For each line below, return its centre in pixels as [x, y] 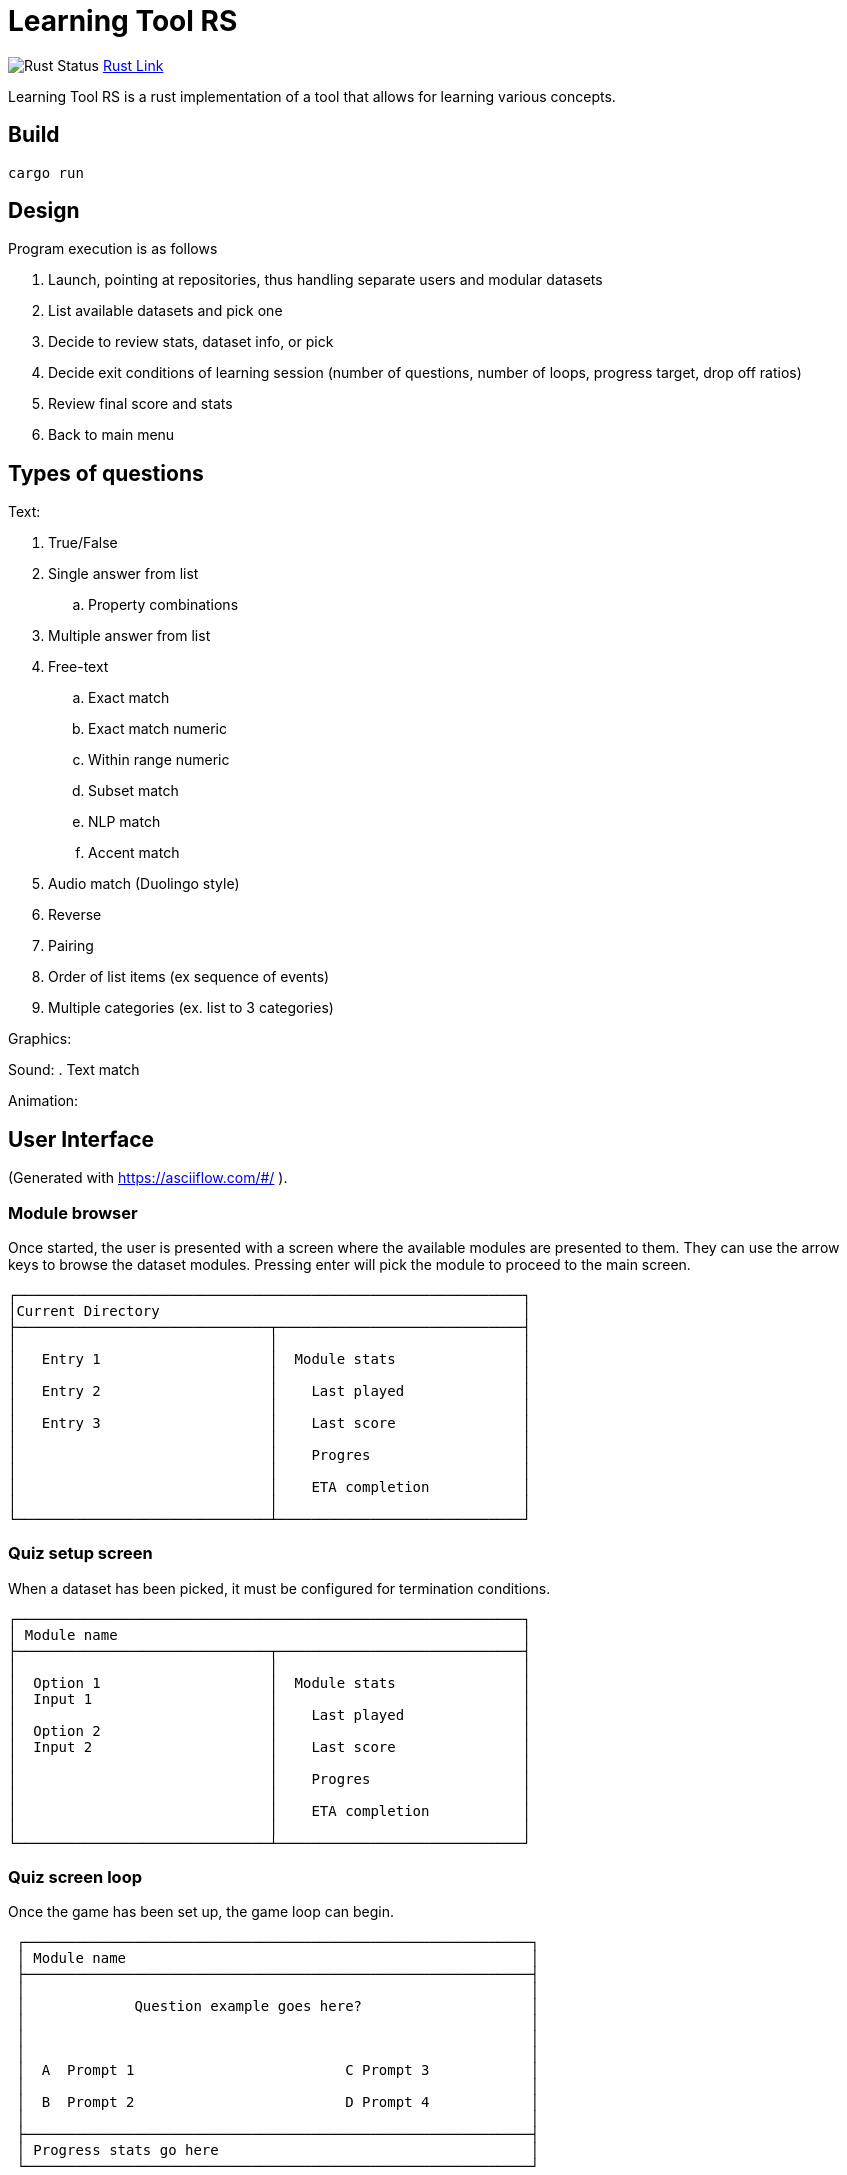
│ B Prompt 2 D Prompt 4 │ [278, 2102]
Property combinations [163, 605]
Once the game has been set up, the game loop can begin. [201, 1912]
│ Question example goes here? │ [278, 2006]
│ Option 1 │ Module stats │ [269, 1682]
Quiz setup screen [80, 1553]
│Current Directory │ [269, 1310]
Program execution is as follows [113, 249]
